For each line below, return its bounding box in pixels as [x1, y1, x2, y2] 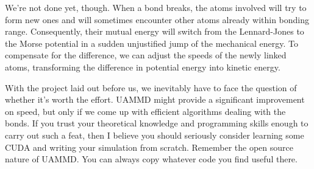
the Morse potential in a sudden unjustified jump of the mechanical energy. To [5, 36, 299, 49]
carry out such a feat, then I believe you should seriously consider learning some [5, 128, 304, 141]
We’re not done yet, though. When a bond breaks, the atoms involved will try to [5, 1, 307, 13]
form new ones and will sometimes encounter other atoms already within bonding [5, 13, 310, 26]
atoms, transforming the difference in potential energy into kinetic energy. [5, 60, 280, 73]
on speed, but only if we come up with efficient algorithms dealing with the [5, 105, 286, 117]
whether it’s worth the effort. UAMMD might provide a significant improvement [5, 93, 305, 106]
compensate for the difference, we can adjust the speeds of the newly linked [5, 49, 287, 61]
